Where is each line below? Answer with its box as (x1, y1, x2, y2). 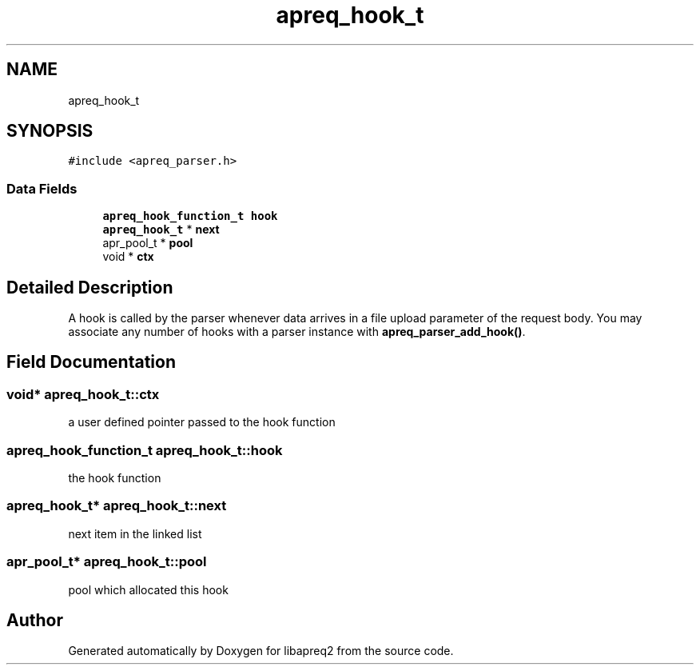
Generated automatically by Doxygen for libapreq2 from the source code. (68, 644, 454, 658)
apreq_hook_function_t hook (102, 210, 278, 223)
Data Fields (6, 180, 78, 197)
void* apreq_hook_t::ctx (6, 385, 160, 402)
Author (6, 609, 63, 630)
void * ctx (102, 250, 154, 264)
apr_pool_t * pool (102, 236, 193, 250)
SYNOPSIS (6, 121, 93, 142)
